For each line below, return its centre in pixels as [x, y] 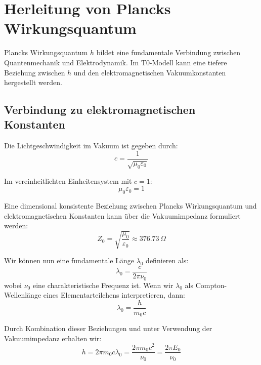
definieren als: [167, 260]
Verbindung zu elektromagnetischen [100, 110]
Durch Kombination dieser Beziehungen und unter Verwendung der [108, 328]
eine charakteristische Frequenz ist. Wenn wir [103, 285]
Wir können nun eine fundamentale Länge [69, 260]
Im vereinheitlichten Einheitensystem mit [68, 180]
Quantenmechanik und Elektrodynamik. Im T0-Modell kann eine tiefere [116, 62]
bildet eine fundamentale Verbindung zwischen [168, 52]
